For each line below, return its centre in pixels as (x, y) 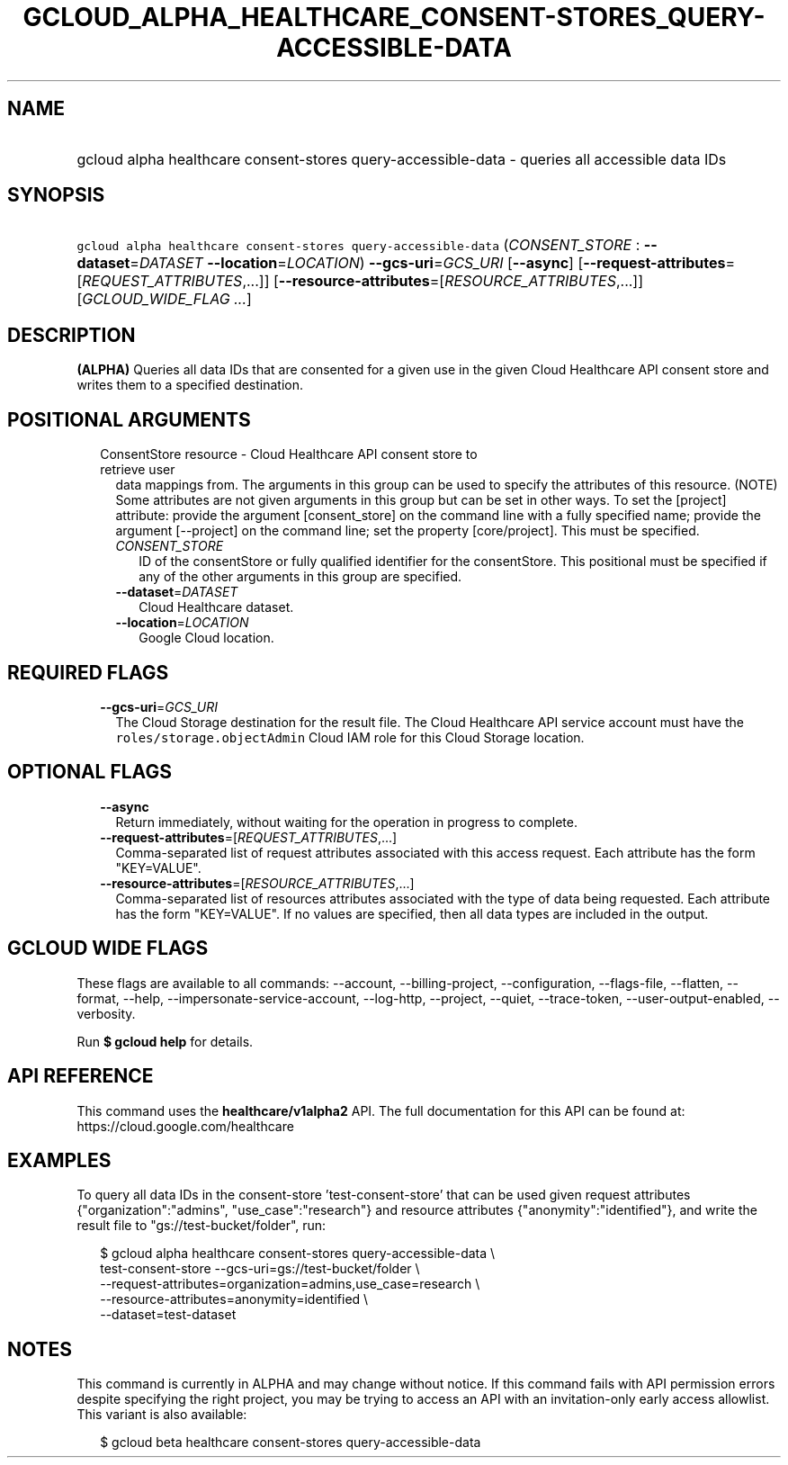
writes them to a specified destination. (190, 385)
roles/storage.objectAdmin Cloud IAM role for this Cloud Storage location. (350, 737)
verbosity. (106, 1013)
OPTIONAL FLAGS (90, 772)
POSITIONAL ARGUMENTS (129, 419)
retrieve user (138, 470)
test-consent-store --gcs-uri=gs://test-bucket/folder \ (260, 1269)
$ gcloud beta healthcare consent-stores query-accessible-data (291, 1443)
